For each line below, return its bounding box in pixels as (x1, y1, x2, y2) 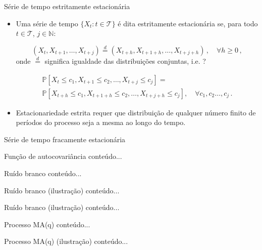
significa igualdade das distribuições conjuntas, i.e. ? (44, 56, 206, 66)
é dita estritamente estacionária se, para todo (118, 18, 258, 28)
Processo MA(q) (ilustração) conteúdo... (4, 236, 128, 246)
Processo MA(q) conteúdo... (4, 219, 90, 229)
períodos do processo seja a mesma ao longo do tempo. (16, 117, 186, 128)
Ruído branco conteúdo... (4, 168, 82, 179)
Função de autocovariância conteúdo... (4, 151, 122, 161)
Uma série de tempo (16, 18, 78, 28)
